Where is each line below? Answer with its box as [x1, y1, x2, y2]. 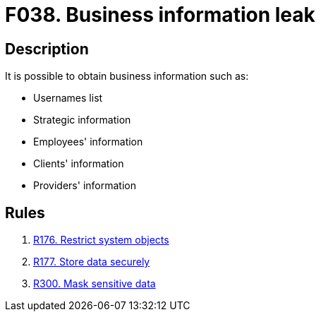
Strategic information [33, 114, 131, 126]
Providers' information [33, 179, 136, 192]
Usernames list [33, 92, 103, 104]
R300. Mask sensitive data [33, 277, 156, 290]
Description [5, 40, 89, 58]
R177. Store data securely [33, 256, 150, 268]
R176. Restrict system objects [33, 234, 169, 246]
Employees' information [33, 136, 143, 148]
